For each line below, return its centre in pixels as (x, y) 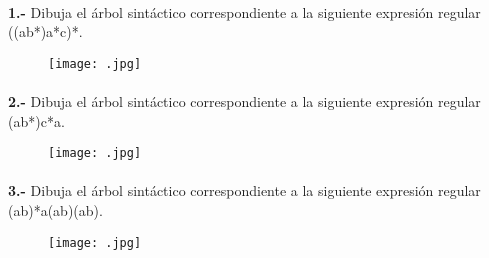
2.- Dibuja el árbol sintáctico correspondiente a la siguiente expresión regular (244, 101)
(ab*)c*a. (36, 120)
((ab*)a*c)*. (45, 31)
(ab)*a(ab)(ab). (55, 210)
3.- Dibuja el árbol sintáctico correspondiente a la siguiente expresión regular (244, 190)
